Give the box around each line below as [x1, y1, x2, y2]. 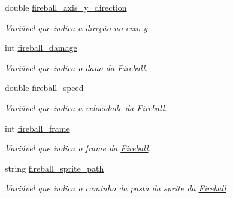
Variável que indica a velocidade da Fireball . [5, 101, 167, 114]
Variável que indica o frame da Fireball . [5, 142, 151, 154]
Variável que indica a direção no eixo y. [5, 21, 150, 33]
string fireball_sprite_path [5, 162, 104, 174]
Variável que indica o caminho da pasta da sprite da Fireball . [5, 182, 229, 194]
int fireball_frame [5, 121, 70, 134]
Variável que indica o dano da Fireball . [5, 61, 148, 74]
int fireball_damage [5, 41, 77, 54]
